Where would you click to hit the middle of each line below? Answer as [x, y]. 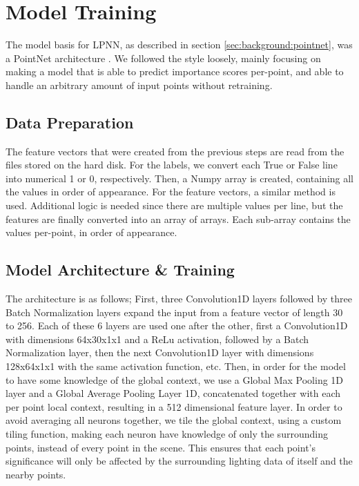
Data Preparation [70, 122]
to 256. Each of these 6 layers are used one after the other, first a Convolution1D [177, 325]
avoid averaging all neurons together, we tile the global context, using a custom [174, 420]
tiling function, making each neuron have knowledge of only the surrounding [167, 434]
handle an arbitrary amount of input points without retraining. [139, 85]
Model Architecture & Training [120, 270]
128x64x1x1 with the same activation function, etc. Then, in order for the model [176, 366]
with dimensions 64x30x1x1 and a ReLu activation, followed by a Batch [157, 339]
